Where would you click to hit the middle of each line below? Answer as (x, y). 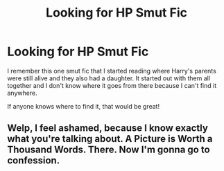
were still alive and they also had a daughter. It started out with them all (109, 78)
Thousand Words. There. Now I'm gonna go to (109, 150)
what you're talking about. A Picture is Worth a (110, 139)
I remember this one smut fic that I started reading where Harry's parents (112, 71)
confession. (34, 161)
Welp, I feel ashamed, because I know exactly (107, 128)
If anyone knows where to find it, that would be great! (84, 106)
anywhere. (22, 93)
